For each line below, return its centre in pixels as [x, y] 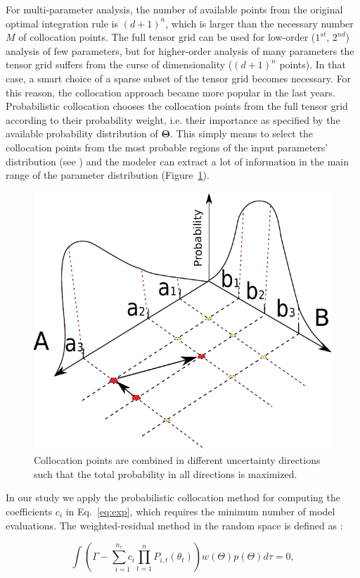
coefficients [29, 511]
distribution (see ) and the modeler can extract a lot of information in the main [178, 161]
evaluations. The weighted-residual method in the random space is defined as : [174, 525]
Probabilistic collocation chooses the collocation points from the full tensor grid [177, 106]
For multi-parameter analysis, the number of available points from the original [174, 9]
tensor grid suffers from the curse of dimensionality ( [119, 64]
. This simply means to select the [242, 133]
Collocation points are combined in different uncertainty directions [177, 460]
